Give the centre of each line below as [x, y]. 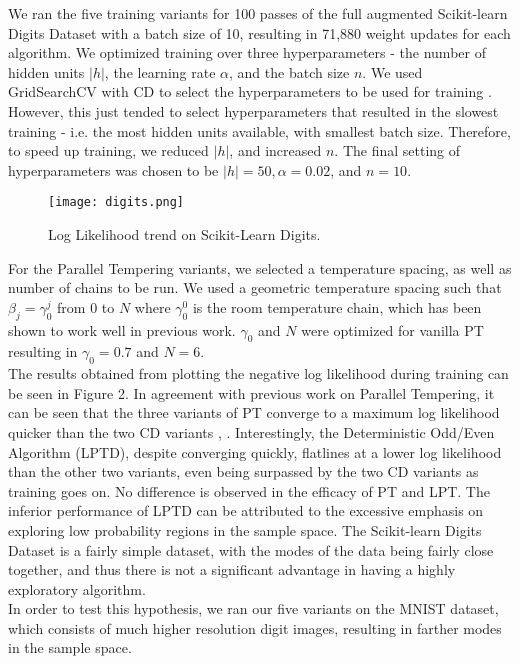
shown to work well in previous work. [122, 329]
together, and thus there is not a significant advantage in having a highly [232, 569]
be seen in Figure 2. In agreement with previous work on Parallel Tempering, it [251, 392]
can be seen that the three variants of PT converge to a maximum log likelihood [254, 412]
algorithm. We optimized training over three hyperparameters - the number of [247, 52]
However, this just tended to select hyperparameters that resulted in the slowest [253, 110]
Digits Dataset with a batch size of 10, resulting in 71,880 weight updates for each [259, 32]
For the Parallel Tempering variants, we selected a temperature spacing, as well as [260, 267]
